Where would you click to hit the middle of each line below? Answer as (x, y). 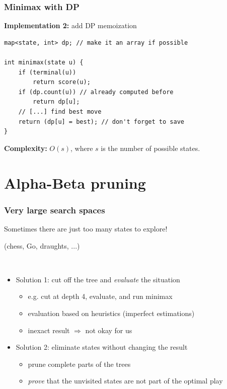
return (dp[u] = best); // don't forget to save (101, 122)
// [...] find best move (60, 111)
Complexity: (26, 148)
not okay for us (109, 330)
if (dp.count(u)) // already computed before (96, 92)
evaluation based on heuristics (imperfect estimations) (111, 313)
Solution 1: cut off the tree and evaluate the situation (98, 279)
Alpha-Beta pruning (75, 182)
